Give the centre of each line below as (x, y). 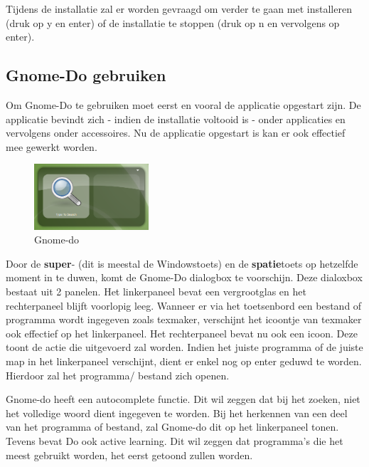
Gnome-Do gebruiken (86, 75)
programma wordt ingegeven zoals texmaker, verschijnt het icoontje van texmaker (184, 319)
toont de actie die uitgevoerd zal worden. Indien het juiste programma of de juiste (184, 347)
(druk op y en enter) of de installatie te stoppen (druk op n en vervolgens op (173, 22)
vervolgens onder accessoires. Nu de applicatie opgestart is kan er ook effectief (176, 133)
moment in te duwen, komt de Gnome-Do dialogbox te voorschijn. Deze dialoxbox (184, 277)
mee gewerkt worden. (52, 146)
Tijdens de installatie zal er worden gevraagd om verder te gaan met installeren (179, 9)
